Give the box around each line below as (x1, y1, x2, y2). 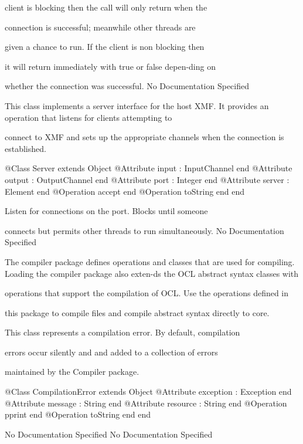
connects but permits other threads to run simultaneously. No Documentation (5, 224, 284, 236)
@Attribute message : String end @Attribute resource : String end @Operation (5, 396, 287, 409)
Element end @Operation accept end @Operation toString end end (5, 185, 245, 197)
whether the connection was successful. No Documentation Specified (5, 80, 250, 92)
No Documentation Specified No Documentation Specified (5, 428, 213, 440)
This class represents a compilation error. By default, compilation (5, 326, 240, 338)
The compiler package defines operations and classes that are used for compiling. (5, 255, 295, 267)
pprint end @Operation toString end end (5, 408, 151, 421)
